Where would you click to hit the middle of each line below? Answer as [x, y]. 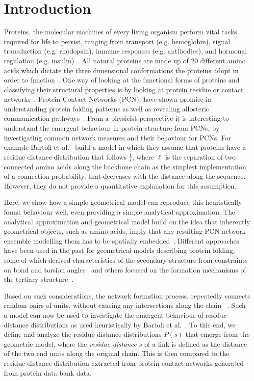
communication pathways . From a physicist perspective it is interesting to [116, 118]
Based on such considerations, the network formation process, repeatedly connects [127, 295]
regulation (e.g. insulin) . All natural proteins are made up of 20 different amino [125, 60]
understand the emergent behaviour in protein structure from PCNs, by [112, 128]
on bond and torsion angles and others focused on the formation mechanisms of [125, 269]
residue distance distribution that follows [65, 156]
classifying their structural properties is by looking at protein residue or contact [124, 89]
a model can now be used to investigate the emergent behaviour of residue [115, 314]
